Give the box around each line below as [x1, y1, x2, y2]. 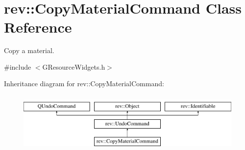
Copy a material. [4, 45, 54, 56]
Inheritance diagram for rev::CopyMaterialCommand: [4, 78, 164, 88]
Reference [4, 17, 72, 37]
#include [4, 61, 31, 72]
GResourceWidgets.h [42, 61, 105, 72]
